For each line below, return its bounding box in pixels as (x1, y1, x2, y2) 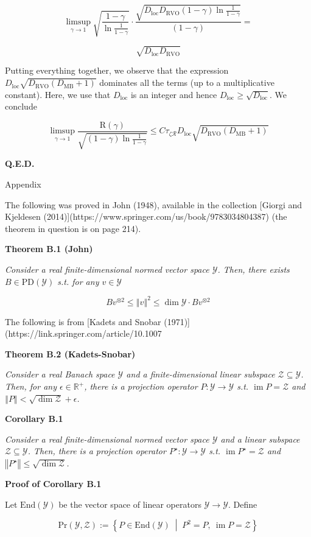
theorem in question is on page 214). (5, 222, 141, 234)
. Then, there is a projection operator (27, 444, 166, 457)
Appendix (5, 178, 41, 191)
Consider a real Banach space (5, 368, 115, 381)
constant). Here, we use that (5, 88, 111, 100)
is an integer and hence (130, 88, 217, 100)
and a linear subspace (220, 432, 300, 445)
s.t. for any (57, 275, 99, 287)
